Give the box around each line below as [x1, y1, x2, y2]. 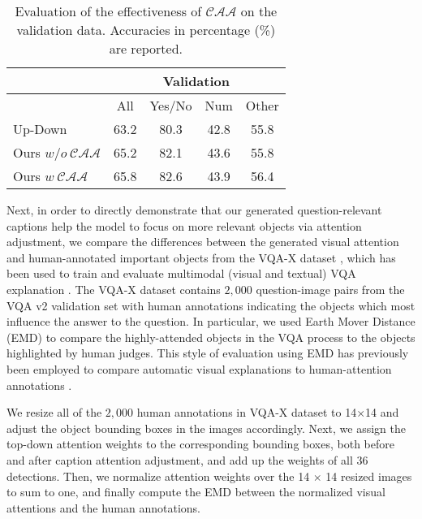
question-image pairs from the [256, 280, 405, 297]
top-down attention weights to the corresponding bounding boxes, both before [6, 435, 394, 452]
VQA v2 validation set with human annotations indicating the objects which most [6, 296, 416, 314]
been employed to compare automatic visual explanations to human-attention [6, 360, 392, 377]
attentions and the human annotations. [6, 499, 200, 516]
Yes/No [149, 96, 192, 115]
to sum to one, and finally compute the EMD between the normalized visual [6, 483, 385, 500]
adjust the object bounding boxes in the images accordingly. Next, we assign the [6, 419, 406, 436]
